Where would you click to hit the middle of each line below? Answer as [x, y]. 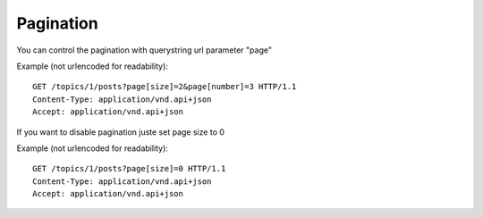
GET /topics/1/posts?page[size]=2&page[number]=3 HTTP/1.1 [165, 87]
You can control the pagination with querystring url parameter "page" [144, 50]
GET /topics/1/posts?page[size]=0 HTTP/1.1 [129, 169]
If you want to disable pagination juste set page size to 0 [121, 132]
